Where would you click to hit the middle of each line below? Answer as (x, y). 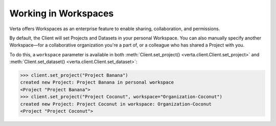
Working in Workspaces (62, 13)
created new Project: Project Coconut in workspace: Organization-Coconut (116, 104)
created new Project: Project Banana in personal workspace (97, 82)
